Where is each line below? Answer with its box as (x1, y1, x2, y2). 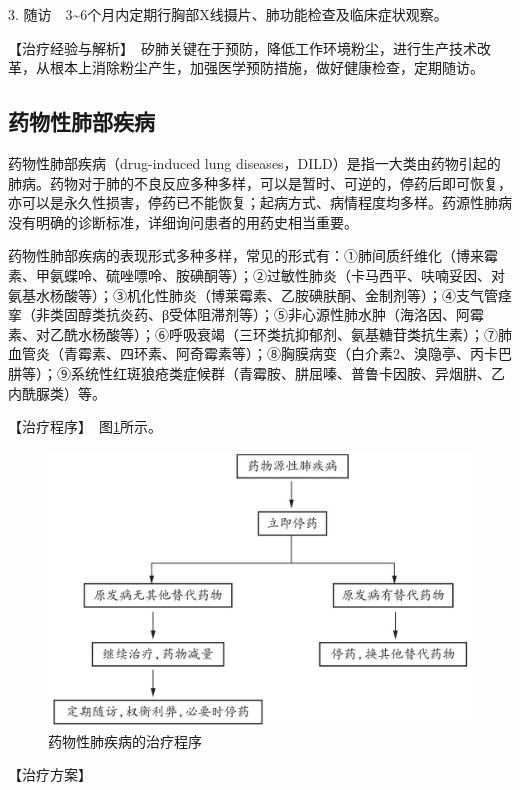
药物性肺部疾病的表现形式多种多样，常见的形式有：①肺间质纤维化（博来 (8, 245, 484, 266)
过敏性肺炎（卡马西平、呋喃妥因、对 (266, 264, 505, 285)
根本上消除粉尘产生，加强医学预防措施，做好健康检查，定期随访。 (49, 57, 484, 78)
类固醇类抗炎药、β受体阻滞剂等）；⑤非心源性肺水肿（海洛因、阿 (49, 304, 471, 325)
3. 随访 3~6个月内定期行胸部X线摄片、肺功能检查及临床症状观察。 (8, 4, 448, 24)
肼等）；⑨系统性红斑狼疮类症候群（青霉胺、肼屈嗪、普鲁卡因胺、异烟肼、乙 (8, 362, 505, 383)
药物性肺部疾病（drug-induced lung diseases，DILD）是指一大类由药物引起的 (8, 152, 501, 173)
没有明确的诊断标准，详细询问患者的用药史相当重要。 (8, 211, 358, 232)
